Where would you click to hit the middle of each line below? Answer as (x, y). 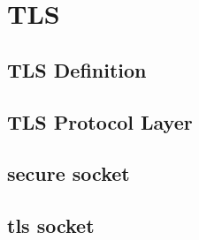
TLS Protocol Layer (100, 121)
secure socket (69, 173)
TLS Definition (77, 69)
